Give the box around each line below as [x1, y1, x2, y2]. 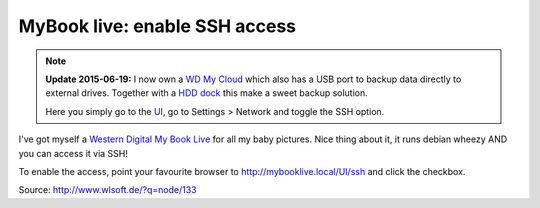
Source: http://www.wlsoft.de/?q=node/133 [18, 184, 197, 196]
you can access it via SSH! [18, 147, 129, 159]
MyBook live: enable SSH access [18, 15, 297, 37]
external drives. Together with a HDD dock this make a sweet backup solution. [45, 87, 369, 99]
